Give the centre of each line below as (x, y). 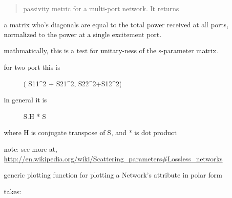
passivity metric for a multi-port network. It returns (101, 8)
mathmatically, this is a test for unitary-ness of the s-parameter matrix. (111, 50)
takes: (13, 191)
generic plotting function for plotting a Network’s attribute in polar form (113, 175)
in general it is (26, 100)
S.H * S (35, 116)
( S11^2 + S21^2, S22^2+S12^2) (73, 83)
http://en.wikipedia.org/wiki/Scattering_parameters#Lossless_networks (113, 158)
